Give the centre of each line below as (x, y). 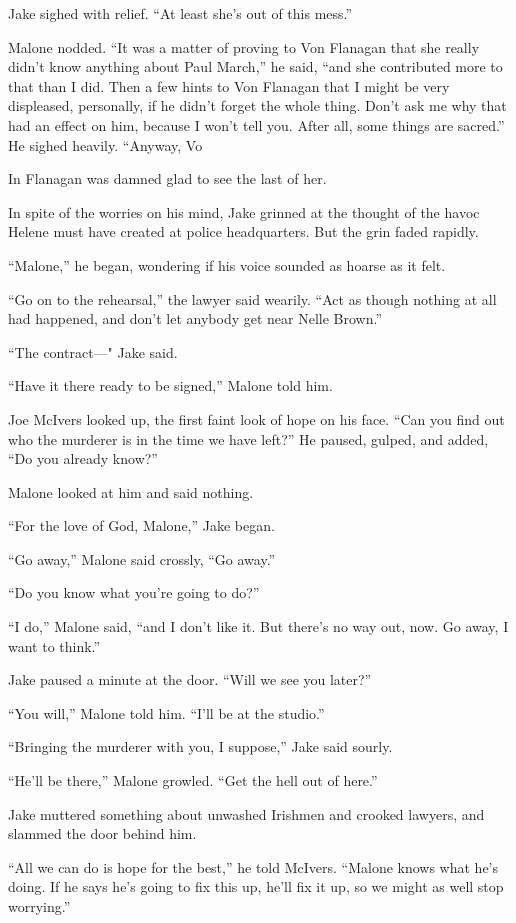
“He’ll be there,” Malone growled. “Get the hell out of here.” (193, 780)
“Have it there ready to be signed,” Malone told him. (170, 385)
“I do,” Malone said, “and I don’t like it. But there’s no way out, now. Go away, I (258, 626)
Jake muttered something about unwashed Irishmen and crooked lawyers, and (246, 813)
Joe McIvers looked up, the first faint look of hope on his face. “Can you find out (256, 418)
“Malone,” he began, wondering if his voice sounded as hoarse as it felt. (227, 264)
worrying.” (39, 906)
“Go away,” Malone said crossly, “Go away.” (142, 558)
